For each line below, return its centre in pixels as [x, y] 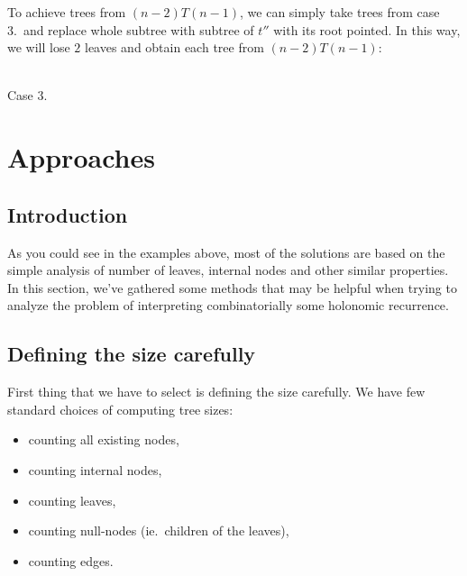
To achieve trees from [67, 12]
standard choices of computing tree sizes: [120, 409]
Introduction [68, 214]
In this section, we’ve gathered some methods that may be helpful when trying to [232, 287]
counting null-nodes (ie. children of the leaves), [159, 530]
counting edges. [71, 560]
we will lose [39, 47]
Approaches [81, 157]
